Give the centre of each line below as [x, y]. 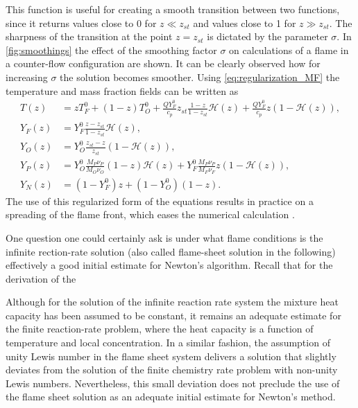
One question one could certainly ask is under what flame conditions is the [164, 237]
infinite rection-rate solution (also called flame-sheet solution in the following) [171, 251]
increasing [27, 77]
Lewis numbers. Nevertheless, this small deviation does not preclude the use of [173, 383]
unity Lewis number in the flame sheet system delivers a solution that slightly [171, 356]
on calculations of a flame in [289, 50]
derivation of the [41, 278]
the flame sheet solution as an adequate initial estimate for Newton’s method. [171, 397]
